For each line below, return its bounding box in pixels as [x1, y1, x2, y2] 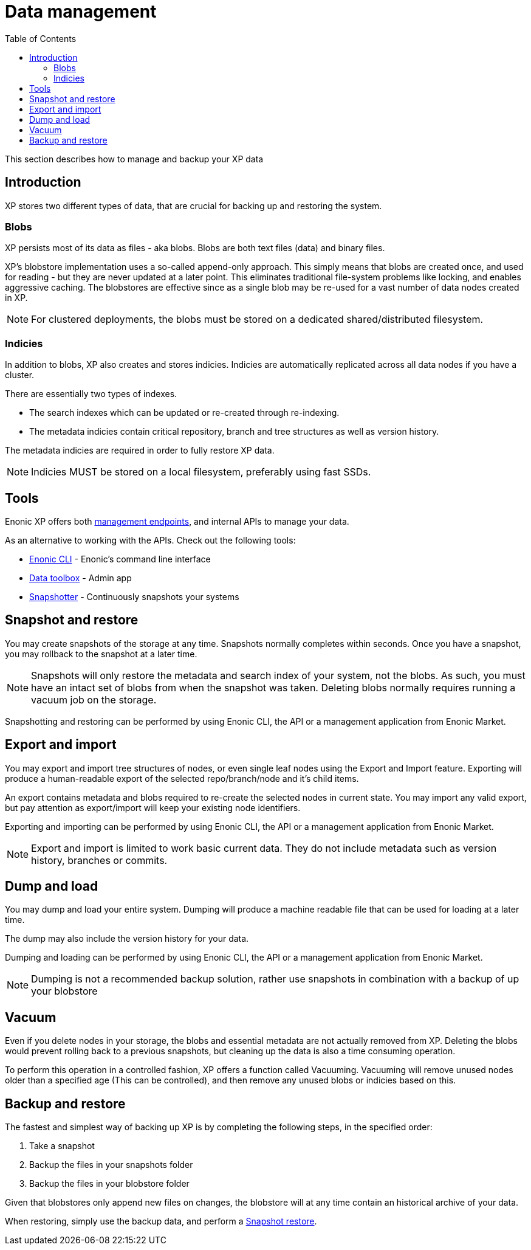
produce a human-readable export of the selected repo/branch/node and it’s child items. [5, 773, 359, 784]
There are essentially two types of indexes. [5, 388, 177, 399]
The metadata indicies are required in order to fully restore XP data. [5, 445, 275, 456]
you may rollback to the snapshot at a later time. [5, 648, 197, 659]
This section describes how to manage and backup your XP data [5, 153, 264, 164]
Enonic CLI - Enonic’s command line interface [29, 553, 211, 564]
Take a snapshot [29, 1141, 95, 1152]
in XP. [5, 292, 28, 303]
